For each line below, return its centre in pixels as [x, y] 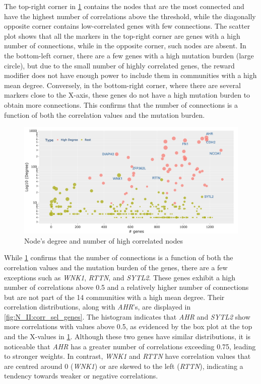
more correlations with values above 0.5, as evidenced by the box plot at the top [128, 326]
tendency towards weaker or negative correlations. [81, 376]
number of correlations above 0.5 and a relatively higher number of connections [126, 287]
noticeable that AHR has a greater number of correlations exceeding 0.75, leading [130, 346]
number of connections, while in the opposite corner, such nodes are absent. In [125, 46]
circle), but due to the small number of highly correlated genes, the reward [119, 65]
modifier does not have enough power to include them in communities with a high [130, 75]
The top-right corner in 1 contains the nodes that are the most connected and [124, 6]
